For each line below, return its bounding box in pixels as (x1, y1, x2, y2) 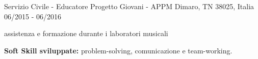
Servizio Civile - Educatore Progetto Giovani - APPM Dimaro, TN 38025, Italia (4, 1, 254, 11)
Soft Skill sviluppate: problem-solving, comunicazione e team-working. (4, 45, 233, 55)
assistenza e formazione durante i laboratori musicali (4, 28, 168, 39)
